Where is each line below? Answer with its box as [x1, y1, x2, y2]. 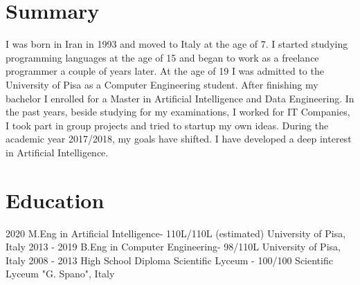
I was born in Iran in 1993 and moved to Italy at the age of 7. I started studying [6, 37, 348, 51]
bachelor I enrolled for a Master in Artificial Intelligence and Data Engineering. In [6, 91, 354, 105]
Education [6, 185, 105, 214]
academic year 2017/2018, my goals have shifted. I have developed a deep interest [6, 131, 352, 146]
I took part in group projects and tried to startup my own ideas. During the [6, 118, 329, 132]
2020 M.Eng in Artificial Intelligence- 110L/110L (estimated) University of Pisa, [6, 226, 346, 240]
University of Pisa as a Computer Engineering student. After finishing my [6, 77, 318, 91]
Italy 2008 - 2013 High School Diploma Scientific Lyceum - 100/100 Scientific [6, 252, 333, 267]
